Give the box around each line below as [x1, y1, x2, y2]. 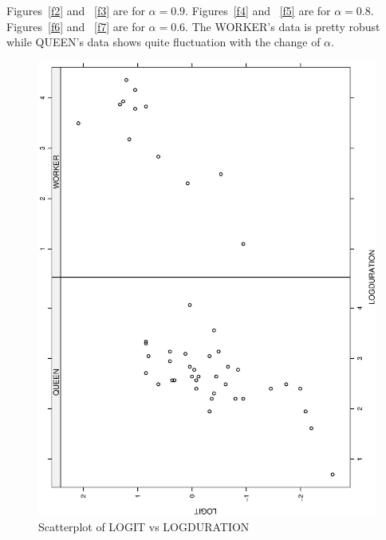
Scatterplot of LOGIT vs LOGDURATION [38, 518, 250, 535]
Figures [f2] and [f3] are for [6, 2, 145, 18]
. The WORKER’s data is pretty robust [185, 18, 380, 34]
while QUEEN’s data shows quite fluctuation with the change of [6, 34, 321, 50]
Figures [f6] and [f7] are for [6, 18, 145, 34]
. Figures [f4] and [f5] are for [185, 2, 331, 18]
